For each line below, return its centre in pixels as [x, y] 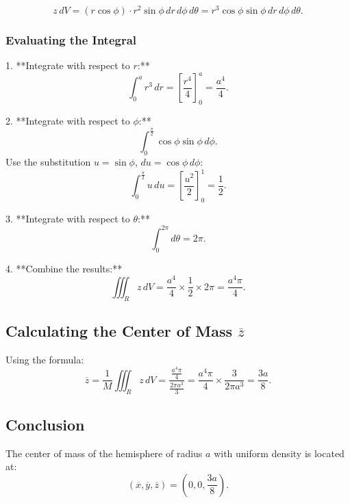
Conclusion [45, 424]
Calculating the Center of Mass [119, 331]
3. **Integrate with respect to [68, 218]
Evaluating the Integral [71, 40]
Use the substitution [48, 161]
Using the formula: [45, 359]
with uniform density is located [279, 453]
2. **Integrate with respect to [68, 121]
